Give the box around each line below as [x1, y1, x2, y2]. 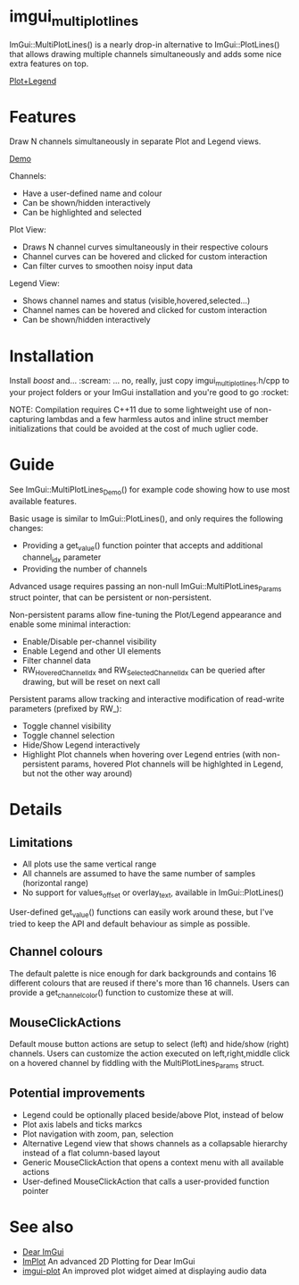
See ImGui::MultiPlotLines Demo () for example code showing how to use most [9, 485, 290, 497]
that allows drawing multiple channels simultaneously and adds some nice [9, 48, 283, 59]
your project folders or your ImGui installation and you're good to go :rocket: [9, 387, 289, 398]
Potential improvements [9, 1086, 145, 1101]
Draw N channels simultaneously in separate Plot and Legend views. [9, 136, 262, 147]
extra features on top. [9, 58, 89, 69]
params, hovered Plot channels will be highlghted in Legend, [61, 758, 284, 770]
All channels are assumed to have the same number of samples [21, 868, 256, 879]
